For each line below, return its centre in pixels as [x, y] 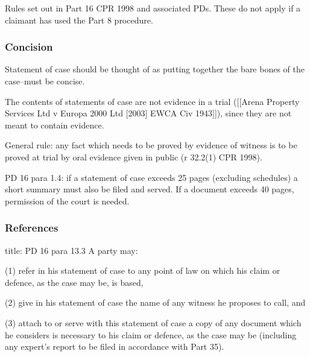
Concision [29, 47]
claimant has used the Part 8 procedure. [79, 20]
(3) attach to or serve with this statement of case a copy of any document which [153, 322]
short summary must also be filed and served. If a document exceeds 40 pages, [150, 189]
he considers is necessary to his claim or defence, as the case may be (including [151, 334]
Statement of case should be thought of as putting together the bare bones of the [155, 69]
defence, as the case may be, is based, [74, 282]
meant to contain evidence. [55, 125]
